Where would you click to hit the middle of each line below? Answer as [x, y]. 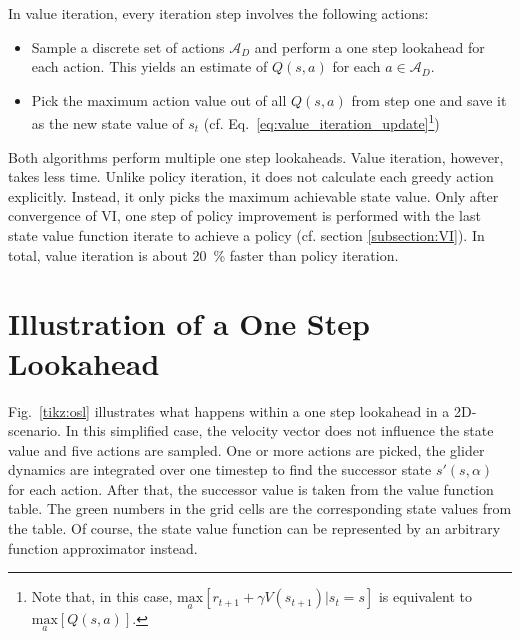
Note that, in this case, [102, 596]
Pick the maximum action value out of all [159, 99]
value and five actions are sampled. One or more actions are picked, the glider [246, 449]
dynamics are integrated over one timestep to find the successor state [220, 469]
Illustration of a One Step [189, 323]
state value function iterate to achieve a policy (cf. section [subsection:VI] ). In [246, 235]
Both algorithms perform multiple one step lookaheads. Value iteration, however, [256, 156]
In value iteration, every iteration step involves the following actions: [218, 13]
